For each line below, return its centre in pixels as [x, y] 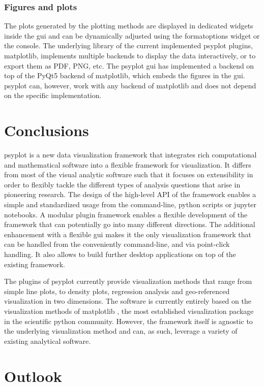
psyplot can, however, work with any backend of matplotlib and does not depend [130, 85]
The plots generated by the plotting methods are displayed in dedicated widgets [129, 26]
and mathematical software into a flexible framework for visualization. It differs [128, 164]
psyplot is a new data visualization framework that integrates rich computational [130, 155]
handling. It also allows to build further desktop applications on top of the [120, 254]
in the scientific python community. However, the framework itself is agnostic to [128, 321]
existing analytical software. [48, 341]
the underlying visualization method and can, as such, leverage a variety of [121, 331]
